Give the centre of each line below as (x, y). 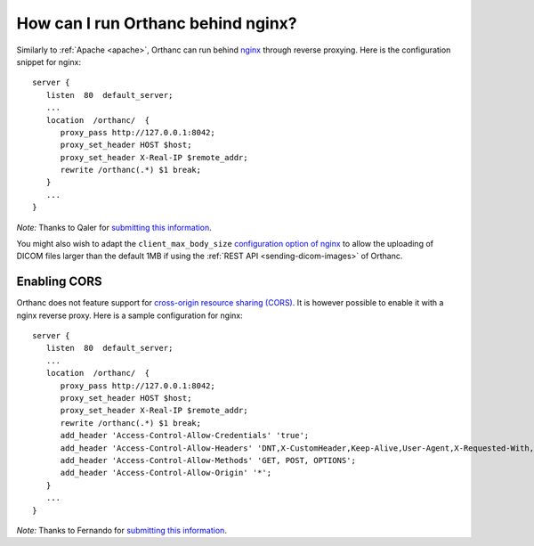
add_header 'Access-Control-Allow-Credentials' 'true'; (185, 436)
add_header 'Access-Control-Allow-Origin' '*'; (166, 473)
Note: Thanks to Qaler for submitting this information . (114, 227)
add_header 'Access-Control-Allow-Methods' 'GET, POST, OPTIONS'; (208, 460)
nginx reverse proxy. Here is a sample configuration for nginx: (130, 315)
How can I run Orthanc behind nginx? (157, 23)
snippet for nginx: (49, 61)
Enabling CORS (59, 282)
